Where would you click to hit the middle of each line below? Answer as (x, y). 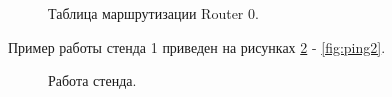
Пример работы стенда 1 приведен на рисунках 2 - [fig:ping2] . (197, 46)
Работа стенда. (92, 80)
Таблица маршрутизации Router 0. (153, 13)
